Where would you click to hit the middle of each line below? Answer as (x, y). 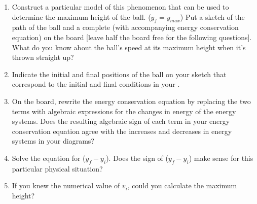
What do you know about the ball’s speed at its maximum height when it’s (129, 47)
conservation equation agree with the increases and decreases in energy (122, 131)
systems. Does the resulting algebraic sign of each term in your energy (121, 121)
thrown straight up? (43, 57)
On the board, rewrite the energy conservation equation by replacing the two (131, 101)
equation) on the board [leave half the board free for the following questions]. (132, 37)
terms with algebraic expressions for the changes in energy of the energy (124, 111)
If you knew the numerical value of (66, 185)
